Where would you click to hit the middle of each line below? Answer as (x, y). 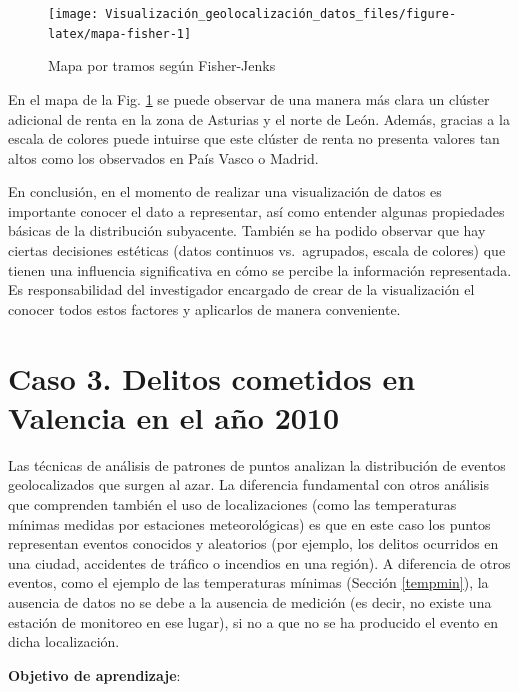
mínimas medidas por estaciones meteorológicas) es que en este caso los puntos (249, 523)
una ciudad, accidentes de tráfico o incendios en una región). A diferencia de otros (259, 562)
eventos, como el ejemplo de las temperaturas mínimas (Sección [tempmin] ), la (248, 582)
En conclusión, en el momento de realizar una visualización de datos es (225, 191)
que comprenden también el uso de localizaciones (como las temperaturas (232, 503)
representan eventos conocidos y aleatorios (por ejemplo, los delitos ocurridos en (253, 543)
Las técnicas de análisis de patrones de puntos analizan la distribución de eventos (257, 464)
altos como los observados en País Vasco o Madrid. (163, 157)
